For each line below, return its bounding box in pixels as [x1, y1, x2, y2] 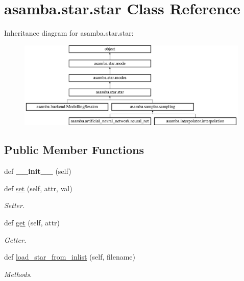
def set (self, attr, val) [4, 183, 72, 193]
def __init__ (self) [4, 166, 71, 176]
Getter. [4, 234, 27, 245]
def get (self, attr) [4, 217, 60, 228]
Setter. [4, 200, 25, 211]
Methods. [4, 268, 32, 279]
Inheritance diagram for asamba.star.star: [4, 28, 134, 38]
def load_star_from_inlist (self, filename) [4, 251, 136, 262]
